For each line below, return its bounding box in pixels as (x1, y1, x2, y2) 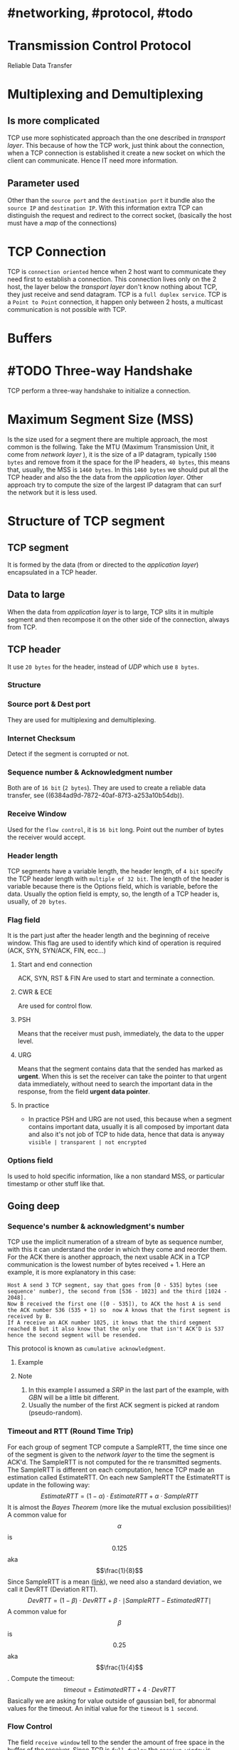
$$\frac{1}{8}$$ (95, 1566, 144, 1574)
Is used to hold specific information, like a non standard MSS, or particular (7, 1172, 225, 1180)
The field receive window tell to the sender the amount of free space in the (7, 1738, 225, 1746)
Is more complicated (7, 114, 100, 126)
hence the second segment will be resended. (7, 1332, 142, 1339)
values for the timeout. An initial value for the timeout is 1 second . (7, 1704, 198, 1712)
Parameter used (7, 177, 80, 189)
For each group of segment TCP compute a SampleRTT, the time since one (7, 1442, 228, 1451)
